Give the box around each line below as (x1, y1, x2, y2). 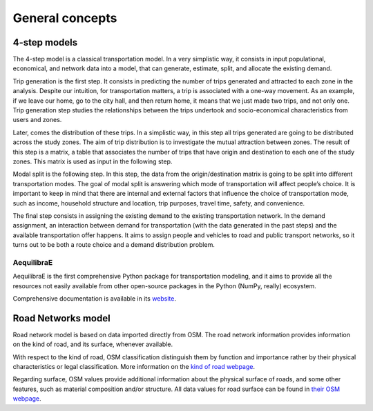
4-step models (12, 37, 78, 48)
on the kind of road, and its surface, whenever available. (12, 340, 173, 348)
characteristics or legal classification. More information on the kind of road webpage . (12, 363, 256, 371)
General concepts (12, 10, 117, 26)
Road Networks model (12, 312, 111, 324)
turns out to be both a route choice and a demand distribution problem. (12, 241, 216, 249)
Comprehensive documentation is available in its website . (12, 294, 176, 303)
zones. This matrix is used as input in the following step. (12, 157, 173, 166)
